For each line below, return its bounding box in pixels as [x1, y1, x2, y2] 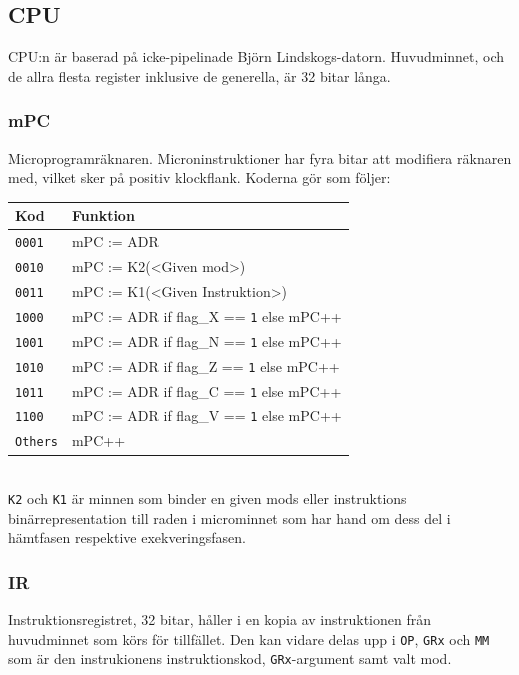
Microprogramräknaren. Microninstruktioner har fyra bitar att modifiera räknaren [8, 147, 512, 168]
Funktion [71, 205, 135, 226]
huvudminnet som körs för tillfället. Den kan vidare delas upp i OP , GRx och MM [8, 628, 490, 649]
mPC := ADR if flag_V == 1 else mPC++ [71, 405, 342, 426]
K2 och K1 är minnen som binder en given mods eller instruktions [8, 488, 407, 509]
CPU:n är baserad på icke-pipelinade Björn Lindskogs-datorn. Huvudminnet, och [8, 46, 505, 67]
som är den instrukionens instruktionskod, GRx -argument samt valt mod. [8, 648, 452, 669]
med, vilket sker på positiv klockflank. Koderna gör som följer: [8, 167, 391, 188]
